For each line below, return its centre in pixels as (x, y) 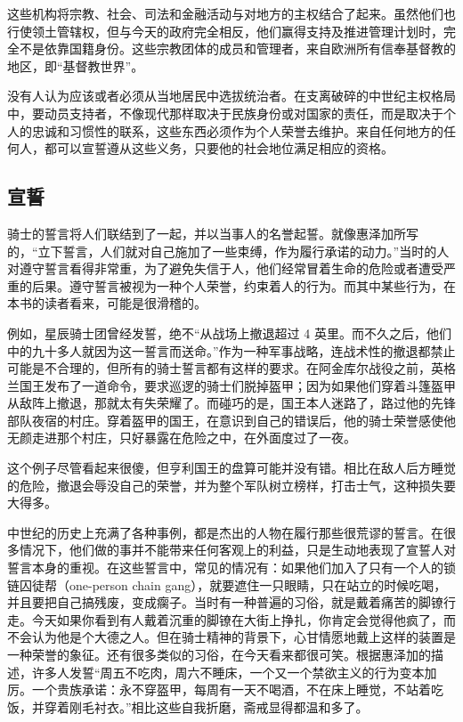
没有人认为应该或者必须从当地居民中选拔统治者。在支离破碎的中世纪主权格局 (231, 96)
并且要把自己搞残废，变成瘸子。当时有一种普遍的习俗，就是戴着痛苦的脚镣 (225, 602)
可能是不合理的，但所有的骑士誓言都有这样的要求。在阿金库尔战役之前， (219, 368)
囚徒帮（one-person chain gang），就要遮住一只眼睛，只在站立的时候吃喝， (233, 584)
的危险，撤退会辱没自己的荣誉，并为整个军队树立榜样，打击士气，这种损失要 (231, 485)
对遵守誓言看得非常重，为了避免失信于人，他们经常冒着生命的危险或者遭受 (225, 268)
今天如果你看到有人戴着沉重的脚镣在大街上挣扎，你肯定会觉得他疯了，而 (244, 619)
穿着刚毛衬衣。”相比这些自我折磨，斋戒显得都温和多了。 (206, 706)
